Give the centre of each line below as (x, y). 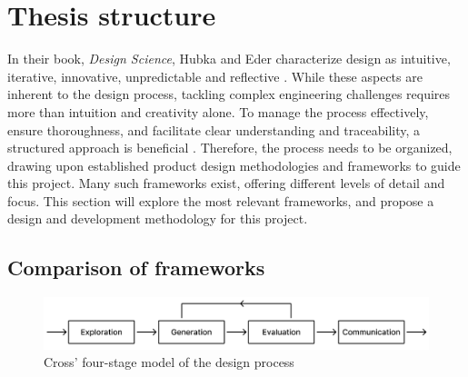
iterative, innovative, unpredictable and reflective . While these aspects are (215, 76)
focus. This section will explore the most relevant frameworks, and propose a (221, 200)
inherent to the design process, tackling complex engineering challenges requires (229, 94)
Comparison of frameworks (136, 268)
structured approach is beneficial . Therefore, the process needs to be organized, (230, 148)
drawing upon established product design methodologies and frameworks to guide (234, 165)
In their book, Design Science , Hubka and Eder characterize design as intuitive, (229, 59)
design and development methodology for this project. (158, 218)
